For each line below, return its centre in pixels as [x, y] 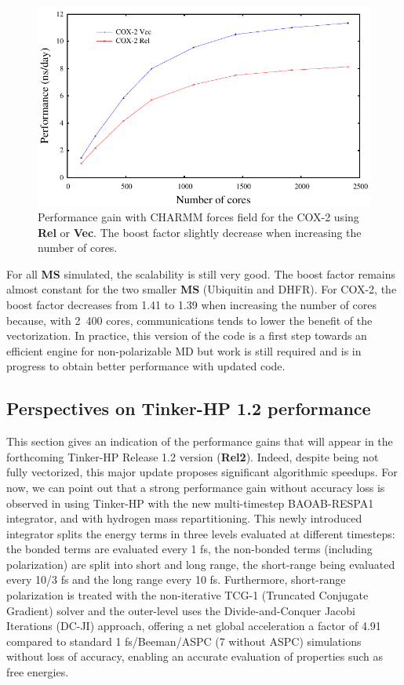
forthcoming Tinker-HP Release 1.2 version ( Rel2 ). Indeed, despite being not [193, 456]
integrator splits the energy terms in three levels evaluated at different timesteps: [201, 533]
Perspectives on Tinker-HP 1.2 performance [189, 408]
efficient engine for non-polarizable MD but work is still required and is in [184, 350]
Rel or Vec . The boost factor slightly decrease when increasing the [200, 232]
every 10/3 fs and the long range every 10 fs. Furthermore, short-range [176, 579]
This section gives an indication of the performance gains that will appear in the [200, 441]
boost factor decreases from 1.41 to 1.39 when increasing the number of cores [191, 304]
